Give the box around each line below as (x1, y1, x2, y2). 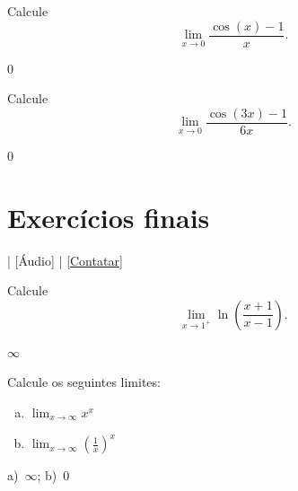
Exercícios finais (7, 198, 210, 235)
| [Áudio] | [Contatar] (7, 250, 123, 269)
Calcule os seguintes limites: (7, 373, 161, 391)
